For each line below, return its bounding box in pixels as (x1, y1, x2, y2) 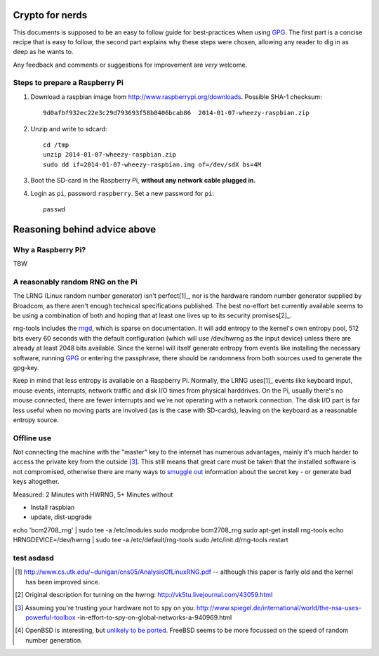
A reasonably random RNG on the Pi (13, 277, 138, 287)
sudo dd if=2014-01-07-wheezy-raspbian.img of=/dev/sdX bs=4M (43, 160, 262, 169)
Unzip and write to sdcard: (30, 124, 108, 133)
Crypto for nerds (13, 9, 88, 21)
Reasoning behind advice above (13, 223, 157, 235)
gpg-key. (13, 363, 39, 372)
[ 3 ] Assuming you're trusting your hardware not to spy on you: (15, 603, 196, 612)
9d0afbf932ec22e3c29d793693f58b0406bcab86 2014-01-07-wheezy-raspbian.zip (43, 109, 310, 117)
